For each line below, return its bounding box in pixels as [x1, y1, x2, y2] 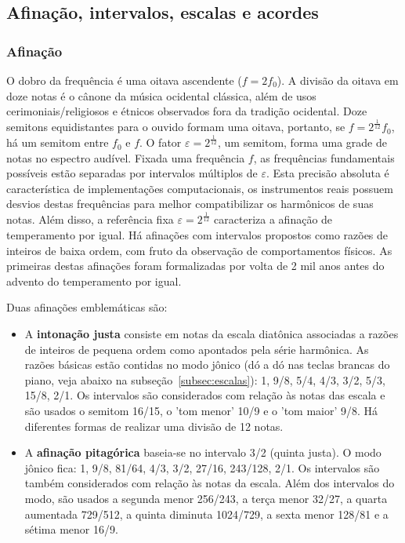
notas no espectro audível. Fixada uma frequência [6, 149, 245, 166]
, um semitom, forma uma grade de [217, 134, 387, 151]
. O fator [139, 134, 182, 151]
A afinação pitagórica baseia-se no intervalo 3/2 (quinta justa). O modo [24, 444, 381, 461]
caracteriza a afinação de [214, 211, 333, 228]
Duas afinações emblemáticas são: [6, 299, 168, 315]
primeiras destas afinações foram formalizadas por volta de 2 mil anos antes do [6, 257, 385, 274]
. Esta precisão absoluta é [266, 165, 389, 181]
